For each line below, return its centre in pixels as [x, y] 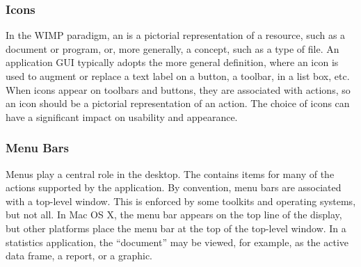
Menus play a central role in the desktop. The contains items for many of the [170, 173]
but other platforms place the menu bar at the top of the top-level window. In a [176, 228]
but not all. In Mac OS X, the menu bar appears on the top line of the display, [174, 215]
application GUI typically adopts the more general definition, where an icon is [172, 62]
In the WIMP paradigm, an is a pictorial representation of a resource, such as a [176, 35]
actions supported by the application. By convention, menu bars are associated [174, 187]
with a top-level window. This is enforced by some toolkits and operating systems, [181, 201]
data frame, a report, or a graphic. [79, 256]
